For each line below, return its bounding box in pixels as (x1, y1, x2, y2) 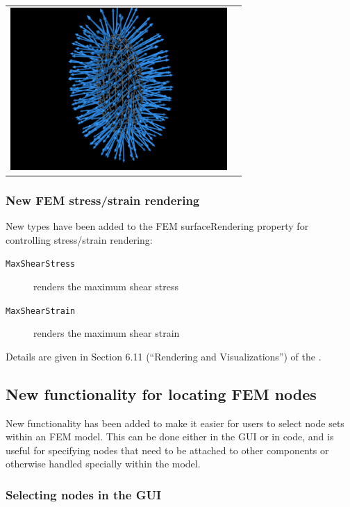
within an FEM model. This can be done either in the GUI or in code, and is (6, 429, 334, 444)
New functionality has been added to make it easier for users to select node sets (6, 415, 344, 430)
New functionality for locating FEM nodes (6, 383, 317, 404)
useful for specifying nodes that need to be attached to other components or (6, 442, 329, 457)
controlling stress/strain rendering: (6, 232, 153, 247)
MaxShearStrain (6, 306, 76, 316)
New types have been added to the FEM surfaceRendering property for (6, 219, 309, 233)
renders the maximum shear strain (33, 326, 180, 340)
